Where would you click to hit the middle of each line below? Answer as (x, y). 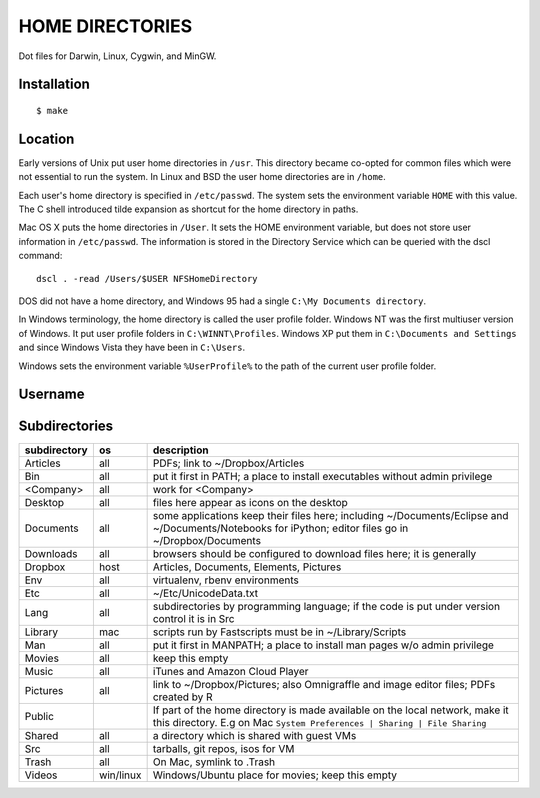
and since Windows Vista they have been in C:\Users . (132, 347)
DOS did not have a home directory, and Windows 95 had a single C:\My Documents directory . (222, 301)
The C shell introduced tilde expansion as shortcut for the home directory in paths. (188, 209)
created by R (183, 697)
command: (40, 256)
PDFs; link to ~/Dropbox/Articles (228, 463)
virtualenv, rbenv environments (225, 580)
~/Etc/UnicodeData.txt (205, 593)
